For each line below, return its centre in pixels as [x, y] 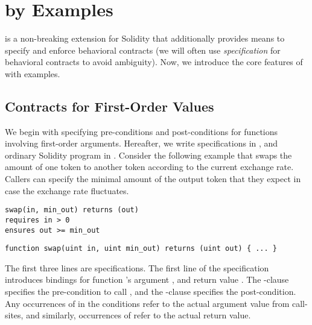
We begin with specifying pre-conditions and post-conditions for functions [142, 131]
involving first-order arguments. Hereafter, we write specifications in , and [142, 143]
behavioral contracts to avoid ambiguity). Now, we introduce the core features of [154, 62]
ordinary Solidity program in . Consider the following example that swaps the [148, 155]
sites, [14, 315]
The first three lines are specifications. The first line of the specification [137, 267]
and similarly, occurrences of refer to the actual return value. [138, 315]
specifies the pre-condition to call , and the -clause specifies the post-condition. [151, 292]
